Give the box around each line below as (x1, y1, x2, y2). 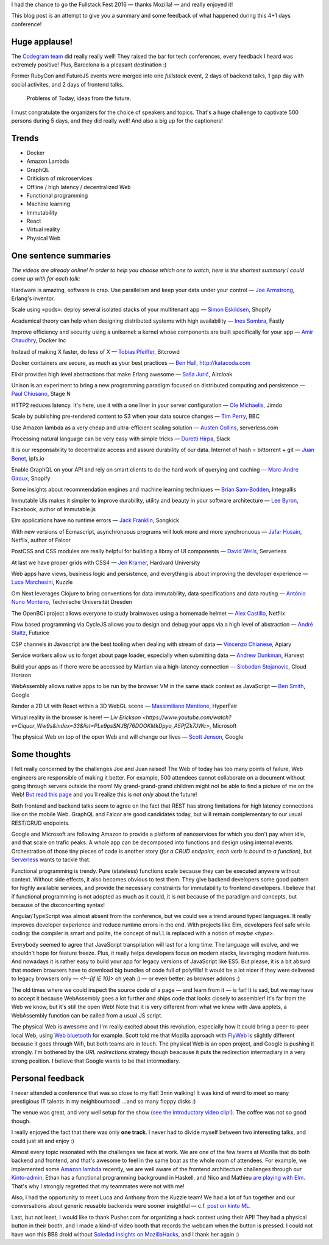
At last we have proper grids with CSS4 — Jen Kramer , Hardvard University (11, 559, 200, 566)
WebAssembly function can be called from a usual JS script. (11, 1011, 163, 1019)
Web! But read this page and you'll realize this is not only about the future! (11, 791, 197, 798)
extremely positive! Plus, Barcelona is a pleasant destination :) (11, 61, 167, 68)
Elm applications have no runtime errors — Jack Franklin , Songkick (11, 517, 180, 524)
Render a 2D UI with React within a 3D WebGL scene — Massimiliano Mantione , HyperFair (11, 702, 238, 710)
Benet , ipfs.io (11, 454, 45, 462)
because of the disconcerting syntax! (11, 902, 105, 909)
